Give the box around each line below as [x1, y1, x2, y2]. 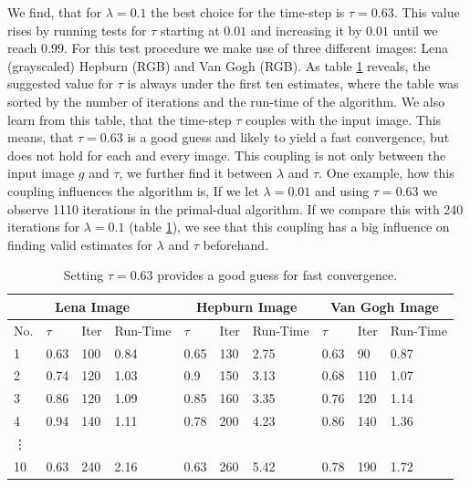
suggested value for [7, 74, 114, 93]
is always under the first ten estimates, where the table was [127, 74, 459, 93]
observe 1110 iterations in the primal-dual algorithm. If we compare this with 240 [7, 199, 464, 218]
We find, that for [7, 3, 102, 21]
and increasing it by [250, 20, 362, 39]
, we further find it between [119, 163, 273, 182]
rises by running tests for [7, 20, 147, 39]
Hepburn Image [195, 296, 298, 316]
